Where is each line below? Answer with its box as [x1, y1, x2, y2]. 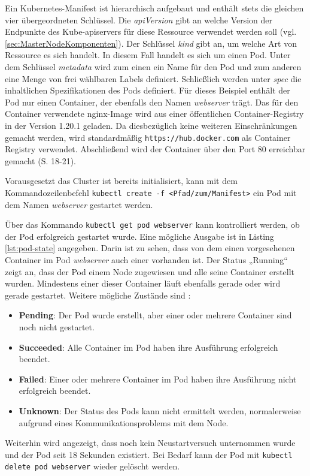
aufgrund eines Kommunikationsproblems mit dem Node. [19, 416, 229, 429]
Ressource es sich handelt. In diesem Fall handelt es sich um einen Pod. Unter [5, 49, 291, 61]
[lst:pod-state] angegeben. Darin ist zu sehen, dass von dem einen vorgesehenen [5, 242, 295, 254]
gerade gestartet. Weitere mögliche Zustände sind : [5, 288, 191, 301]
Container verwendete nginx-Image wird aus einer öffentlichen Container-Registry [5, 107, 304, 120]
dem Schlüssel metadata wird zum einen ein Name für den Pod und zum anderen [5, 60, 302, 73]
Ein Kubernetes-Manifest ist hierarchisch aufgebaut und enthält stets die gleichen [5, 2, 304, 14]
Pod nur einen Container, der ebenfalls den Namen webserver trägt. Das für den [5, 95, 299, 108]
